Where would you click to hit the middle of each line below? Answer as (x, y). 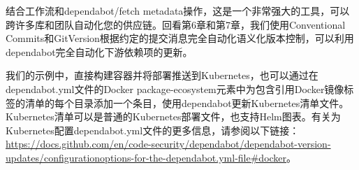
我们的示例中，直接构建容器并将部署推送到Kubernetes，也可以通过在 (162, 75)
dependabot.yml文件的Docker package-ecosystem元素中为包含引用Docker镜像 (175, 88)
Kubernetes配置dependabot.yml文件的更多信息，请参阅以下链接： (153, 130)
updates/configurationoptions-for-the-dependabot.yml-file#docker (146, 157)
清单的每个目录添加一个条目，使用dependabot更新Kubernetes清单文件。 (187, 102)
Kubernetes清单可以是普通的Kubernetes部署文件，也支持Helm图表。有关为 (173, 116)
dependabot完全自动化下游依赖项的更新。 (99, 51)
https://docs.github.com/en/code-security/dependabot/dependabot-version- (168, 144)
